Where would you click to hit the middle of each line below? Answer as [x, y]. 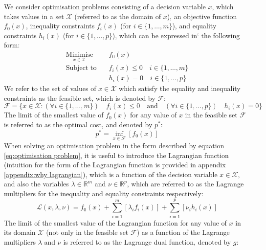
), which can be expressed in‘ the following [176, 35]
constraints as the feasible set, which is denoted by [80, 98]
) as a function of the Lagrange [183, 232]
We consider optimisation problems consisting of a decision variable [105, 6]
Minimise [79, 55]
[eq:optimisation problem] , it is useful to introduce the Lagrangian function [116, 155]
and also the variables [36, 184]
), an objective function [202, 16]
